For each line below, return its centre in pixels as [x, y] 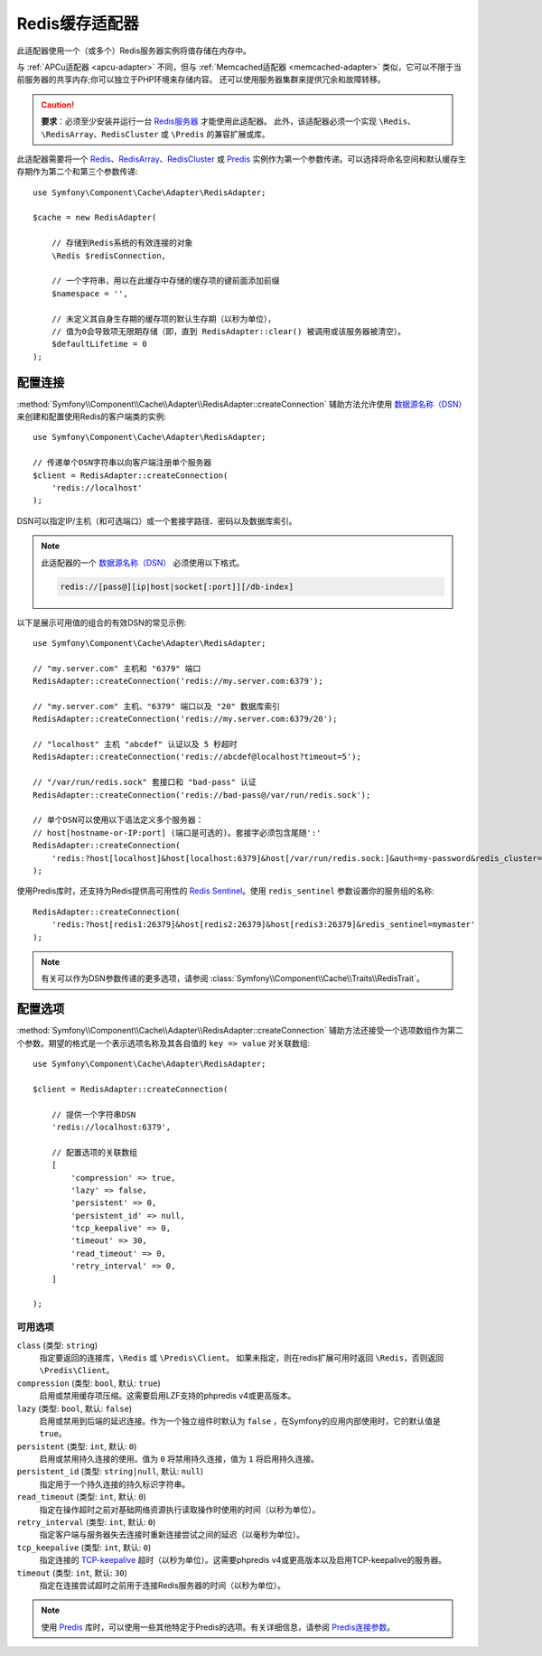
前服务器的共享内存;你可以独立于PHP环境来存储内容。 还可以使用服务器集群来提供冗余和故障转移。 [201, 80]
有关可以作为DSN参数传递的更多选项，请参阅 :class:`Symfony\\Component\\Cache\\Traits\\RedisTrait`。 [233, 978]
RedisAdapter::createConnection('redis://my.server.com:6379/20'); [185, 719]
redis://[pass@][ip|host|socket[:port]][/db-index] [177, 586]
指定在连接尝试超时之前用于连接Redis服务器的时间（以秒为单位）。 [163, 1585]
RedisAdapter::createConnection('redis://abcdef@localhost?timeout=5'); [197, 757]
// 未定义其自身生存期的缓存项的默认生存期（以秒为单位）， [163, 319]
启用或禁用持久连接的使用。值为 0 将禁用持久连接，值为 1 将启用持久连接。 [179, 1459]
